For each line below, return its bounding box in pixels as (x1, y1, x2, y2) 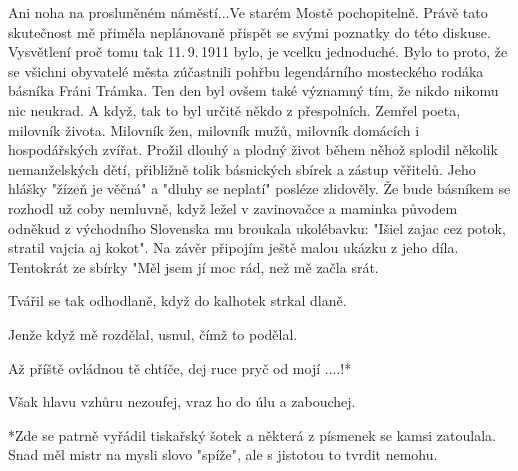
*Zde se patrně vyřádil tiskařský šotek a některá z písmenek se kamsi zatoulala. (8, 424, 496, 445)
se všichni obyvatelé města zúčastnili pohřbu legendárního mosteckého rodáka (8, 60, 484, 81)
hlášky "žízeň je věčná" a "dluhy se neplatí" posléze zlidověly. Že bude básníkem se (8, 178, 511, 199)
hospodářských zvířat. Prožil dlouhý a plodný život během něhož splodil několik (8, 139, 498, 160)
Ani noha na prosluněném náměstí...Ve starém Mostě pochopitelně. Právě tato (8, 2, 488, 22)
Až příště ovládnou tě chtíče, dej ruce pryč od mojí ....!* (8, 357, 352, 378)
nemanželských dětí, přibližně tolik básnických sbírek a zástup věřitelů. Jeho (8, 158, 476, 179)
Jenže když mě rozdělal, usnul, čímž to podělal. (8, 323, 298, 344)
